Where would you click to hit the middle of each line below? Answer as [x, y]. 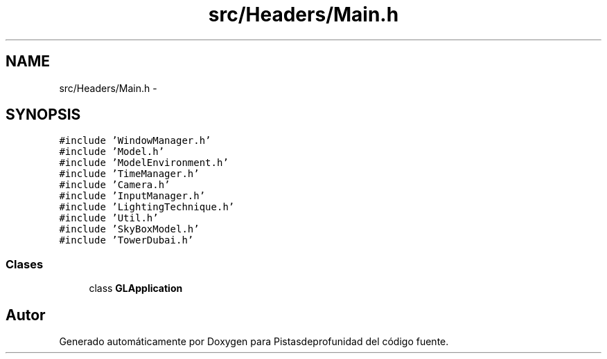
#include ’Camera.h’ [115, 185]
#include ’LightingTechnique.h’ [147, 207]
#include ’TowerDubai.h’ [126, 240]
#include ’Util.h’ [109, 218]
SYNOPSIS [43, 115]
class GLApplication [136, 288]
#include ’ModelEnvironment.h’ [144, 163]
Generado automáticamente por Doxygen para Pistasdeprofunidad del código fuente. [254, 342]
